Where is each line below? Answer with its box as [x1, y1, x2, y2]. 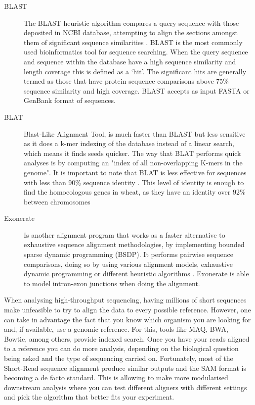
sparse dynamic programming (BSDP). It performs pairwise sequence [24, 249, 233, 259]
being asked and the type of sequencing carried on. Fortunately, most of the [4, 353, 233, 363]
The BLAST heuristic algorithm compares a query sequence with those [24, 17, 239, 28]
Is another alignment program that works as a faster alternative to [24, 229, 225, 240]
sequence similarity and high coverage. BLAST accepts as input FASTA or [24, 85, 250, 96]
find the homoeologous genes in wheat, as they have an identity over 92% [24, 187, 246, 197]
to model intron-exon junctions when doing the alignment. [24, 278, 200, 288]
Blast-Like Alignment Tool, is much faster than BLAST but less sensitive [24, 128, 246, 139]
